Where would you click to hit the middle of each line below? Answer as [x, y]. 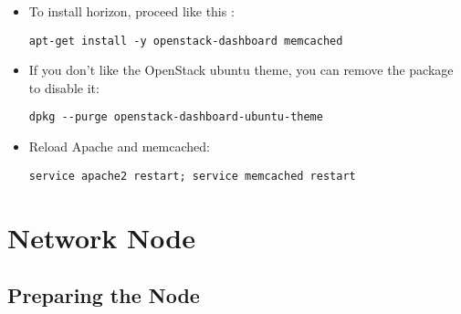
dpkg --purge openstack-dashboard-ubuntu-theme [176, 117]
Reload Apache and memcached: [119, 147]
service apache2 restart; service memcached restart [192, 176]
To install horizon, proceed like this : [131, 11]
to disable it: [64, 87]
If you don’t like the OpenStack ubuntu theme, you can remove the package [241, 70]
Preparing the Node [104, 295]
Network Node [101, 237]
